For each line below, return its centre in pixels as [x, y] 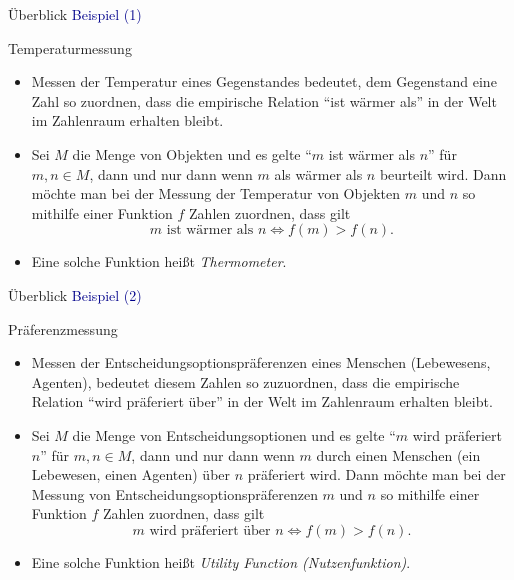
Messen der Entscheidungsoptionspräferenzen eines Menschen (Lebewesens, [261, 362]
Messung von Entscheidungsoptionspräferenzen [174, 493]
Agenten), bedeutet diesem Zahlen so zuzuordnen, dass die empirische [245, 381]
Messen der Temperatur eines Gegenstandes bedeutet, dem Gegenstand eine [264, 81]
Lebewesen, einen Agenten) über [131, 474]
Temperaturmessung [70, 47]
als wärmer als [318, 173]
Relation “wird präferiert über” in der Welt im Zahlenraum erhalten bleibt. [262, 401]
